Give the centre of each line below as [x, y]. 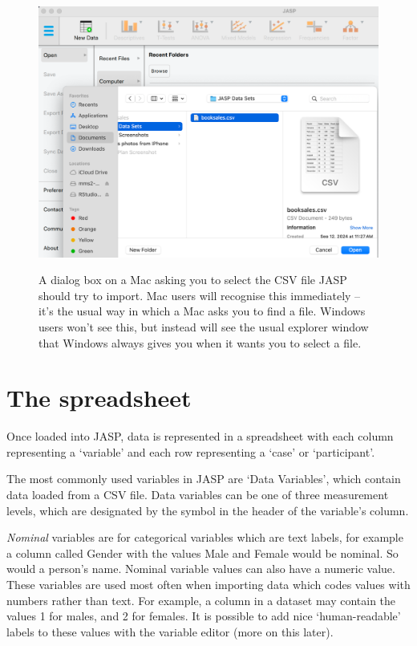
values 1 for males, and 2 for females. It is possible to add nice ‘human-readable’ [204, 616]
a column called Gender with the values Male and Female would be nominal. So [202, 553]
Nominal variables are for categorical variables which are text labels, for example [205, 537]
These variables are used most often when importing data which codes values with [208, 585]
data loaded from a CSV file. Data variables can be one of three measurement [198, 495]
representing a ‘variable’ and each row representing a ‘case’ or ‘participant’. [191, 451]
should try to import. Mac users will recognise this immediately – [200, 295]
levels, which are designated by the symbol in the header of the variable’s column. [208, 510]
